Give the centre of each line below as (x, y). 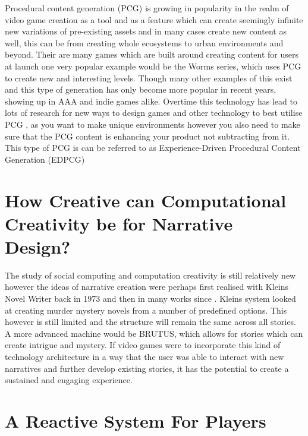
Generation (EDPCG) (45, 159)
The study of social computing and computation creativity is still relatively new (150, 275)
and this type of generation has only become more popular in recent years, (141, 89)
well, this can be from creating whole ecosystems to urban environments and (144, 42)
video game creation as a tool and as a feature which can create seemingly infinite (154, 19)
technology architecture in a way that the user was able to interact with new (144, 356)
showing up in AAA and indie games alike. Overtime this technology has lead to (151, 101)
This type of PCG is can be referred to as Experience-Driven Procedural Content (153, 148)
